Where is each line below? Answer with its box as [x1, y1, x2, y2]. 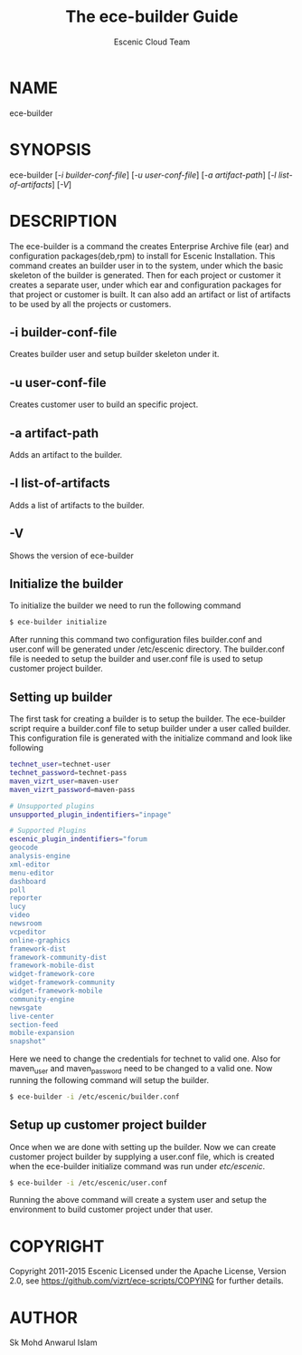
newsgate [9, 1003, 42, 1012]
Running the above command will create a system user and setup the [9, 1195, 267, 1205]
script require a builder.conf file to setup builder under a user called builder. [9, 723, 291, 734]
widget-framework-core [9, 970, 95, 979]
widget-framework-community [9, 978, 116, 987]
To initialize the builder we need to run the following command [9, 600, 241, 611]
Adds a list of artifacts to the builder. [9, 499, 145, 510]
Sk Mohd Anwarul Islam [9, 1337, 98, 1348]
